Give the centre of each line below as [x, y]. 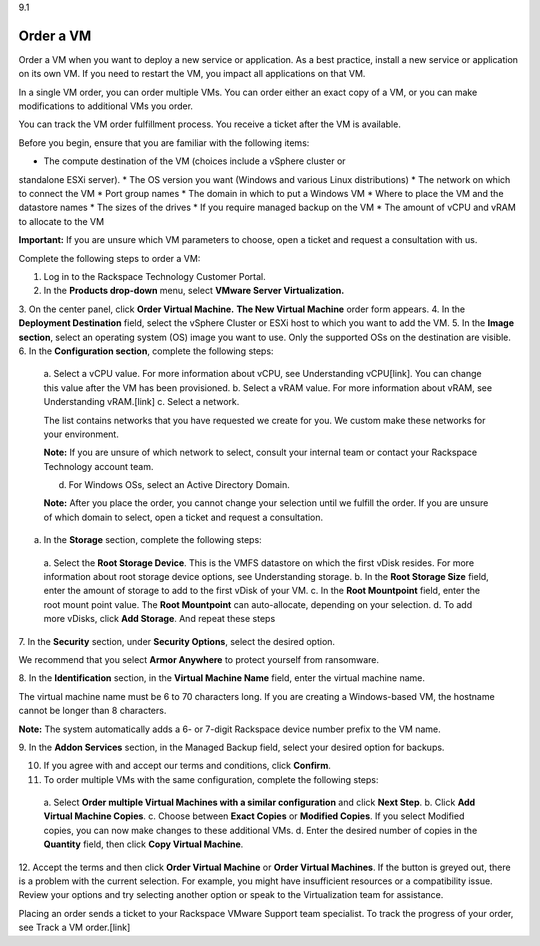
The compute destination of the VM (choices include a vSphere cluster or [194, 161]
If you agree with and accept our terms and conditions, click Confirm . [187, 766]
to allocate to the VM [61, 221]
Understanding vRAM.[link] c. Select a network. [141, 402]
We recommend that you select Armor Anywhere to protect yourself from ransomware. [199, 659]
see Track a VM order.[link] [74, 927]
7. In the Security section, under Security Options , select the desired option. [176, 641]
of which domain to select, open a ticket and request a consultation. [183, 517]
